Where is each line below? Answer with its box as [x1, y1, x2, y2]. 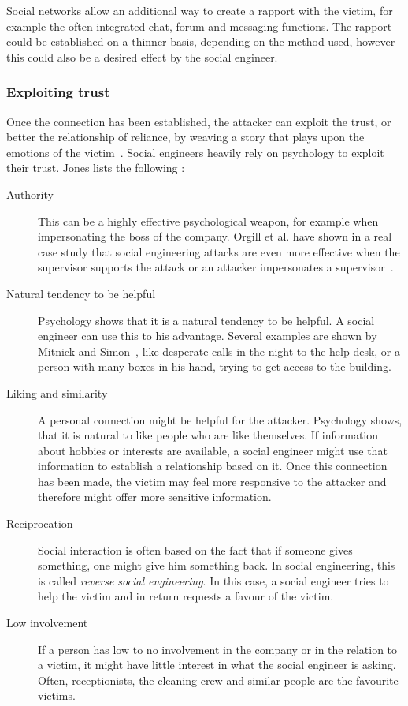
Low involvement [6, 614, 88, 631]
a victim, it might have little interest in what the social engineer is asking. [38, 656, 396, 673]
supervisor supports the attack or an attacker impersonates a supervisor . [38, 259, 394, 275]
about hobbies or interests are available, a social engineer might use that [38, 442, 388, 458]
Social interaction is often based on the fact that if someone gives [38, 541, 353, 558]
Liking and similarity [6, 384, 108, 401]
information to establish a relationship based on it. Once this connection [38, 458, 388, 474]
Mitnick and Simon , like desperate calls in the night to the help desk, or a [38, 342, 400, 359]
